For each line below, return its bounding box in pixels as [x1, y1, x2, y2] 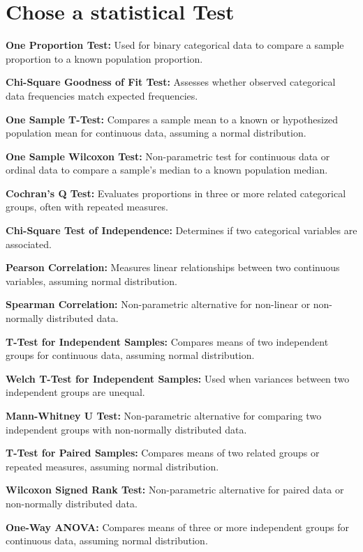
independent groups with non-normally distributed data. [6, 422, 247, 436]
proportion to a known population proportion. [6, 51, 203, 66]
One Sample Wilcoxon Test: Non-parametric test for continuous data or [6, 148, 330, 163]
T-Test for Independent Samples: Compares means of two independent [6, 334, 329, 348]
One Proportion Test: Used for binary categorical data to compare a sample [6, 38, 344, 52]
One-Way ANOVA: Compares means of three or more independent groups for [6, 519, 349, 534]
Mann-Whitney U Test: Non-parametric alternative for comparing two [6, 408, 322, 422]
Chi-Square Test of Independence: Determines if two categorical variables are [6, 223, 357, 238]
